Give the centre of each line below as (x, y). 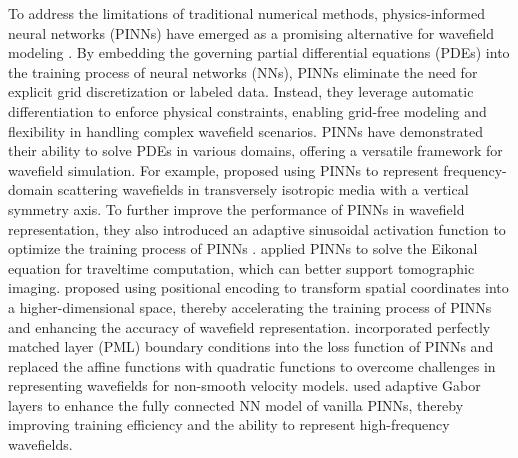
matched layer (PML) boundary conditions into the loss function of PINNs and (251, 346)
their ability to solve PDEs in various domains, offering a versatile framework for (255, 150)
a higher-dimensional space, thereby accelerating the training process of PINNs (250, 306)
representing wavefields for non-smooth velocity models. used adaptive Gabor (244, 385)
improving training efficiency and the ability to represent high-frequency (229, 424)
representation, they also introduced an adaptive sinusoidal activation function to (257, 228)
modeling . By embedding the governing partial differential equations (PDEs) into (259, 52)
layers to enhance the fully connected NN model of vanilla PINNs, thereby (236, 404)
